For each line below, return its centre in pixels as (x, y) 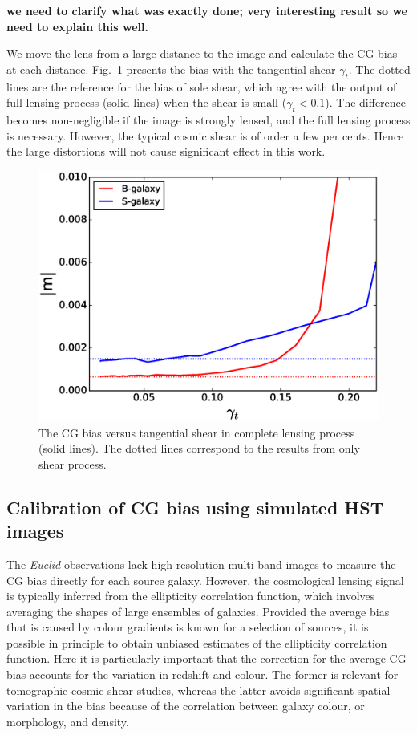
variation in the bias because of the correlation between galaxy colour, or (186, 706)
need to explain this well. (77, 26)
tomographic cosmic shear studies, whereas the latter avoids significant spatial (198, 690)
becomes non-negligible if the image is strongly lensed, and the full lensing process (208, 119)
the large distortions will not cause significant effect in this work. (166, 151)
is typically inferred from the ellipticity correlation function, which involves (191, 596)
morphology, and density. (68, 721)
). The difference (366, 102)
